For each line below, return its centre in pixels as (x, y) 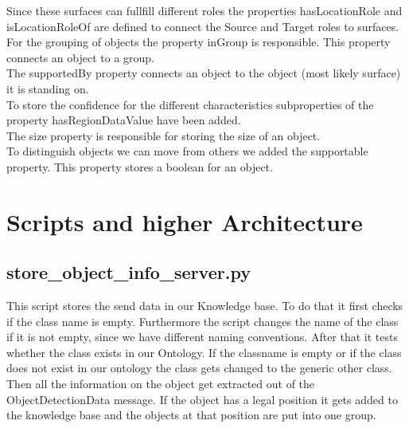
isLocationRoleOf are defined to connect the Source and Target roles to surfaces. (203, 26)
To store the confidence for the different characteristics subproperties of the (190, 104)
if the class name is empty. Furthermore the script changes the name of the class (203, 321)
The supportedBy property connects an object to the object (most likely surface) (204, 73)
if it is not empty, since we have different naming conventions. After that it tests (202, 337)
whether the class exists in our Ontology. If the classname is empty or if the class (204, 352)
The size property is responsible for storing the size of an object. (164, 135)
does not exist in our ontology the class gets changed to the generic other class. (199, 368)
